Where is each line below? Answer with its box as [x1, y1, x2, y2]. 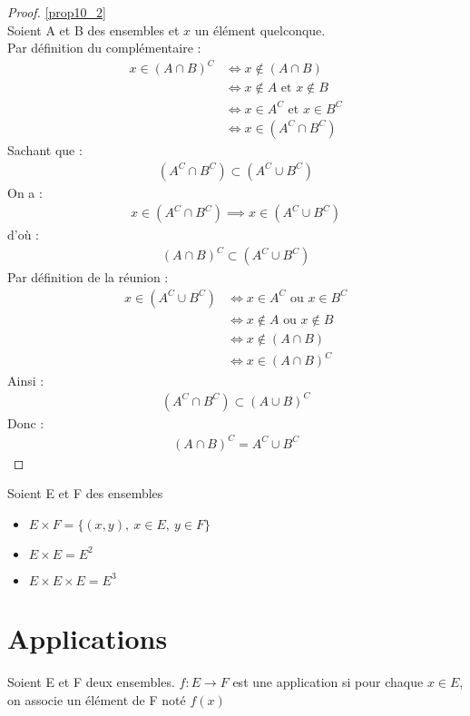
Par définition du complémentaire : [7, 38, 201, 57]
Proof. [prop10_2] [7, 3, 106, 21]
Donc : [7, 413, 44, 432]
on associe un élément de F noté [7, 690, 186, 709]
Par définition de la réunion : [7, 268, 169, 287]
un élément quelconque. [194, 20, 326, 39]
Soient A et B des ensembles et [7, 20, 180, 39]
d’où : [7, 225, 40, 244]
